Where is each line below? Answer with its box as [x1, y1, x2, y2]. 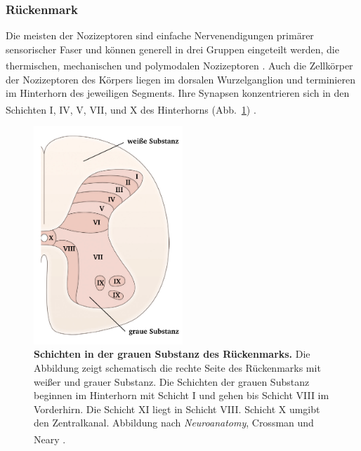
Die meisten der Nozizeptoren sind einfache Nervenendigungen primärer [6, 28, 314, 43]
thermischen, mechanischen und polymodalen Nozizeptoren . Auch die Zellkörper [6, 58, 353, 73]
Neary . [34, 431, 66, 446]
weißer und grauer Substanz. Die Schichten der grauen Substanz [34, 374, 310, 389]
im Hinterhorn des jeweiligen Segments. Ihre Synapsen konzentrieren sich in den [6, 86, 350, 100]
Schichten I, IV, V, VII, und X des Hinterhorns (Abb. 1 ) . [6, 102, 256, 116]
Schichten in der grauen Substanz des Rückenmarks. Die [34, 346, 310, 361]
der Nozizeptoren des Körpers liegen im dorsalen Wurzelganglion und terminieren [6, 72, 355, 86]
